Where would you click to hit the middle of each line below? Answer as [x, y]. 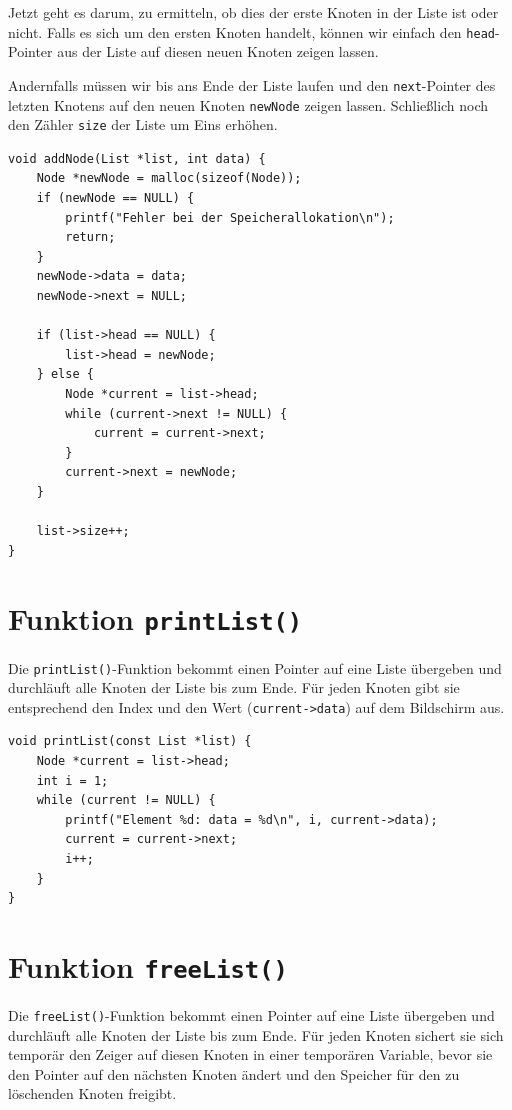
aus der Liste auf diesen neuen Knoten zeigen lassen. [218, 51]
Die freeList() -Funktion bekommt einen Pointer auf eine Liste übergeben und [251, 1015]
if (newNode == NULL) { [115, 198]
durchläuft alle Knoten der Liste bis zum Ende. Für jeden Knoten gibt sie [234, 687]
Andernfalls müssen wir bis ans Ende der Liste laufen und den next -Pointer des [252, 84]
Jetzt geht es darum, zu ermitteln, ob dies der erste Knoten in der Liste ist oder [253, 12]
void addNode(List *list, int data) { [137, 158]
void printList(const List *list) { [130, 741]
